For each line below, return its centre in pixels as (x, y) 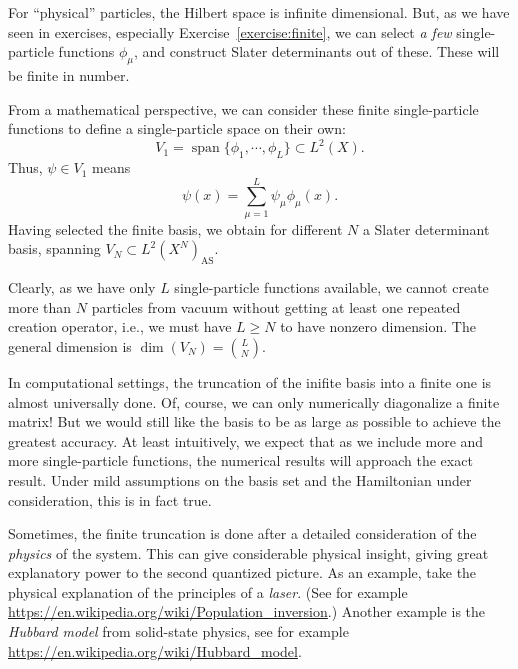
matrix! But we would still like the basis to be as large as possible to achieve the (254, 421)
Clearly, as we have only (82, 287)
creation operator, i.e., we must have (120, 326)
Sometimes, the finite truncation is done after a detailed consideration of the (242, 533)
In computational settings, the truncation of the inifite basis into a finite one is (250, 381)
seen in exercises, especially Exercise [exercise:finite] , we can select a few (230, 31)
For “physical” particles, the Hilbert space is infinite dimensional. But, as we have (259, 12)
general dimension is (70, 345)
